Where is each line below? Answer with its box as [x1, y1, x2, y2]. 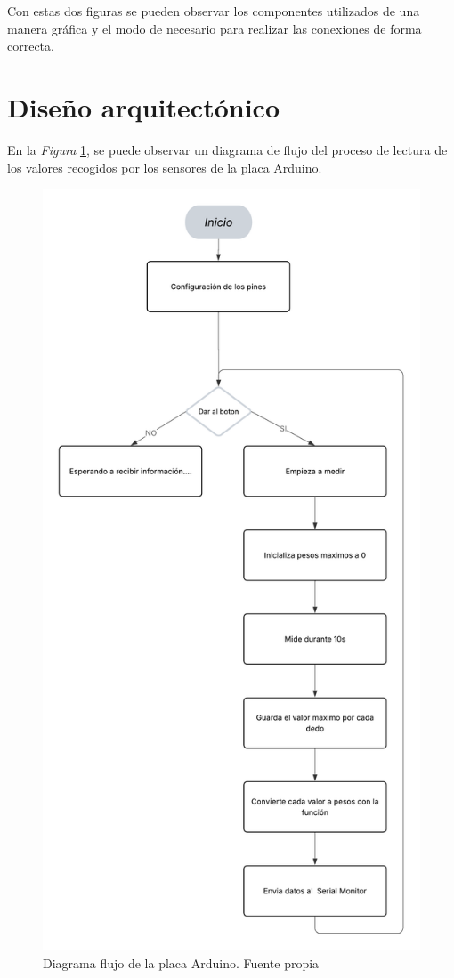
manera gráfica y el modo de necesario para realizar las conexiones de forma [7, 19, 422, 37]
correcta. [7, 36, 54, 55]
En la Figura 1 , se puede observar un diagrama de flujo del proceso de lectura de [7, 140, 448, 158]
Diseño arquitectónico [7, 88, 280, 125]
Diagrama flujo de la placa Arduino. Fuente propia [43, 954, 320, 973]
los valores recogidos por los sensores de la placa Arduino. [7, 158, 322, 176]
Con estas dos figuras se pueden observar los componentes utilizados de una [7, 2, 420, 20]
